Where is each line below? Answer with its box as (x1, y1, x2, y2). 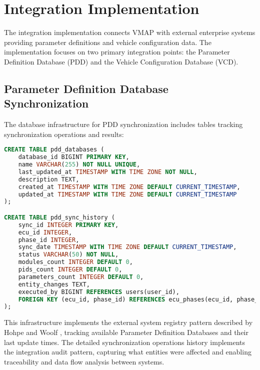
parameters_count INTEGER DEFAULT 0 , (18, 273, 144, 280)
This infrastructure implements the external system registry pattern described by (4, 317, 253, 327)
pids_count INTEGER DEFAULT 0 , (18, 266, 122, 273)
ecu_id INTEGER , (18, 228, 72, 236)
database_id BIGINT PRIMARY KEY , (18, 153, 129, 161)
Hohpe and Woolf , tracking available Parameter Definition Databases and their (4, 326, 248, 337)
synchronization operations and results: (4, 128, 124, 139)
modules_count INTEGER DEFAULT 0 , (18, 258, 133, 266)
